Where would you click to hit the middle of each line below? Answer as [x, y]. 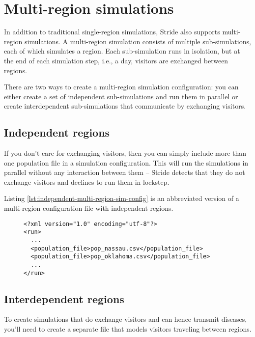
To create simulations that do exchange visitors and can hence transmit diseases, [126, 319]
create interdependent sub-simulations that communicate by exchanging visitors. [125, 106]
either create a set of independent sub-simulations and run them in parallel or [121, 96]
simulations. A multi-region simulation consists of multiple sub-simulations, [138, 41]
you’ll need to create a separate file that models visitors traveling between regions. [128, 329]
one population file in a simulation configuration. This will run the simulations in [126, 162]
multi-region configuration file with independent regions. [89, 208]
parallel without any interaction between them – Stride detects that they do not [125, 172]
